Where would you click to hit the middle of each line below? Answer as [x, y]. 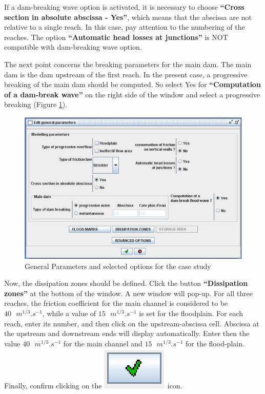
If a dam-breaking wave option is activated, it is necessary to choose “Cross [124, 7]
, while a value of [69, 313]
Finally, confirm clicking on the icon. [93, 386]
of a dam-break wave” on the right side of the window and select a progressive [132, 94]
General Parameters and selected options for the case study [118, 266]
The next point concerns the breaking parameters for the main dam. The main [128, 64]
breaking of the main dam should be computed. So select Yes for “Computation [132, 84]
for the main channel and [103, 343]
